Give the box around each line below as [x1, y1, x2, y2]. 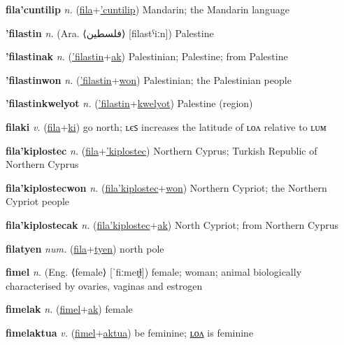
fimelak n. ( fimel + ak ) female [6, 302, 133, 316]
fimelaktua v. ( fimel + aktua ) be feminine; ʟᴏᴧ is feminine [6, 325, 254, 339]
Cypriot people [6, 194, 70, 209]
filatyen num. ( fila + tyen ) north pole [6, 241, 164, 255]
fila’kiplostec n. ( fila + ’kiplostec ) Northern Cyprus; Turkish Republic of [6, 143, 317, 157]
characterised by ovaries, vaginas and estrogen [6, 278, 203, 293]
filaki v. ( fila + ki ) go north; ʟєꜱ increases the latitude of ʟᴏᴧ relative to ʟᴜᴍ [6, 119, 327, 134]
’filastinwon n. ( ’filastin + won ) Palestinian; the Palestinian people [6, 72, 292, 87]
